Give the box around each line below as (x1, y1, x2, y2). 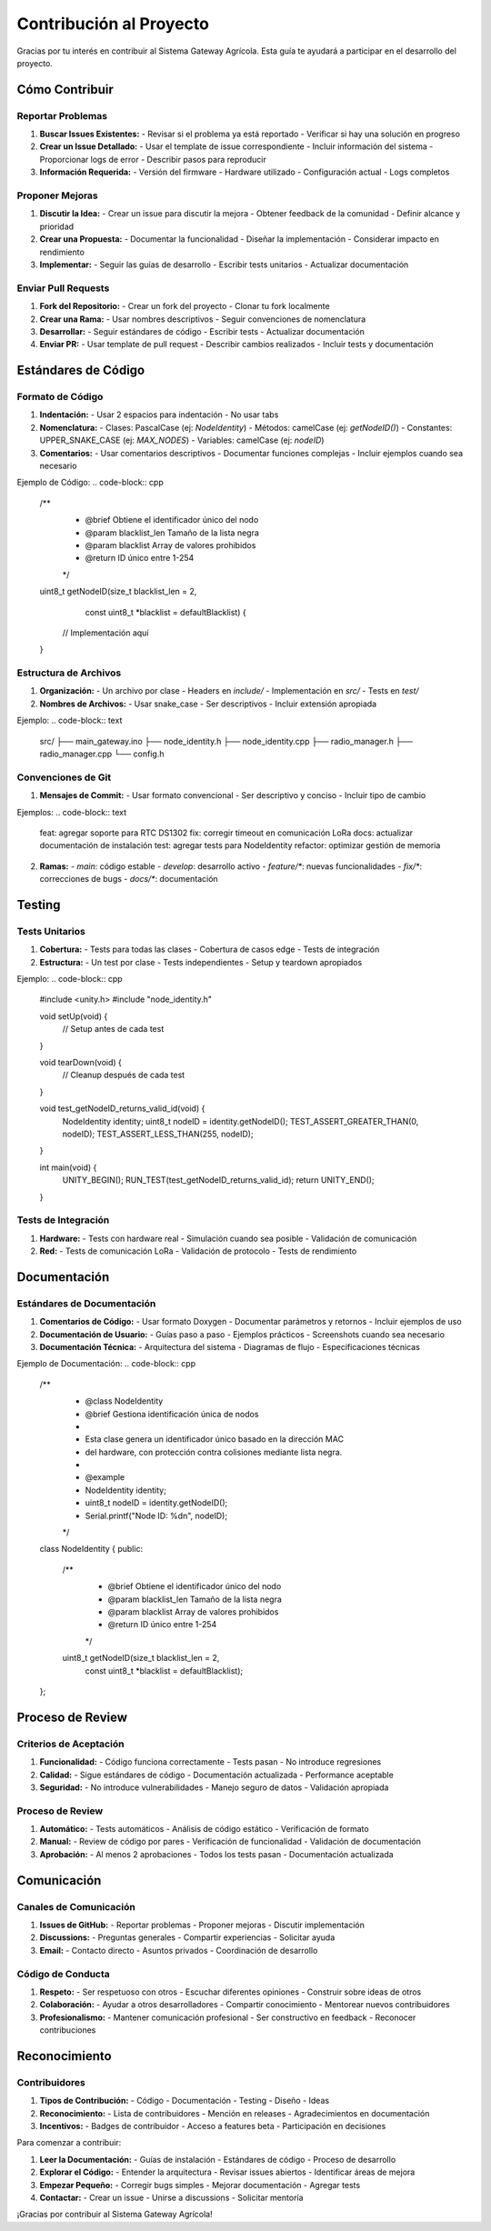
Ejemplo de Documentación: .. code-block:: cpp (16, 1358, 195, 1369)
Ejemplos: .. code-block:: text (16, 806, 127, 817)
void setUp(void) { (39, 1010, 108, 1022)
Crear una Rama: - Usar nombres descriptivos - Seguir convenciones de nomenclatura (39, 314, 366, 325)
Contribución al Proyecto (16, 14, 209, 34)
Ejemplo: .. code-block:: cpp (16, 974, 123, 985)
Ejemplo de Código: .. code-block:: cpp (16, 477, 164, 488)
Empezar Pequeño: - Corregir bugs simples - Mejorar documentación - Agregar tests (39, 2179, 361, 2190)
